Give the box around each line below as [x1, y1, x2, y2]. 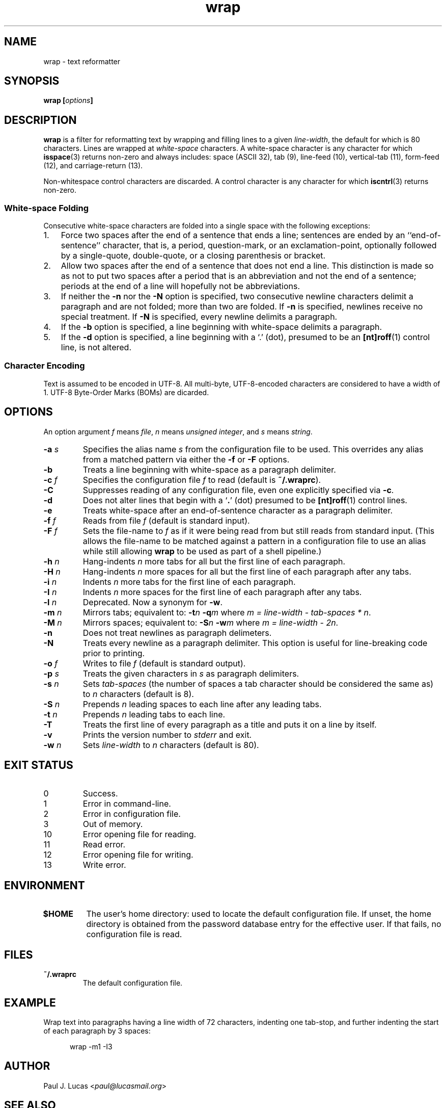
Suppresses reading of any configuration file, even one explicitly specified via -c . [82, 484, 394, 495]
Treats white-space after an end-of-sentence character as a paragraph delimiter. [82, 505, 393, 516]
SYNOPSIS [4, 74, 60, 88]
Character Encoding [4, 360, 85, 371]
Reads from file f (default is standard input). [82, 515, 250, 526]
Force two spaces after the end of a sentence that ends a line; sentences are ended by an [61, 230, 405, 241]
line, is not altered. [61, 342, 132, 353]
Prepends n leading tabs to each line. [82, 709, 226, 719]
